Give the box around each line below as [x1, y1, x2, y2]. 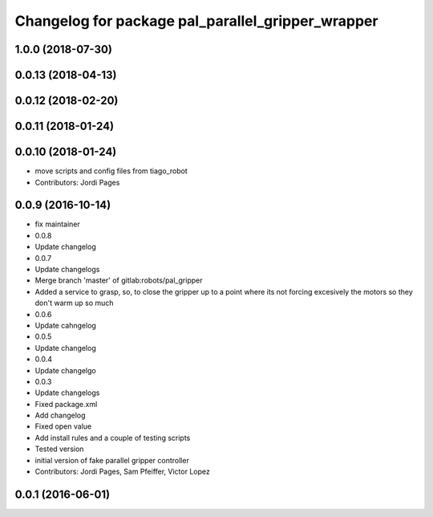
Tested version [34, 444, 84, 454]
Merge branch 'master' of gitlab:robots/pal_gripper [34, 275, 203, 285]
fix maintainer [34, 219, 80, 229]
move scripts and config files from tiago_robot [34, 166, 188, 176]
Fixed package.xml [34, 399, 98, 409]
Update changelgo [34, 365, 96, 375]
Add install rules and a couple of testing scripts [34, 433, 191, 442]
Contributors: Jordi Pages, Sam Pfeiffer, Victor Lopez [34, 466, 210, 477]
